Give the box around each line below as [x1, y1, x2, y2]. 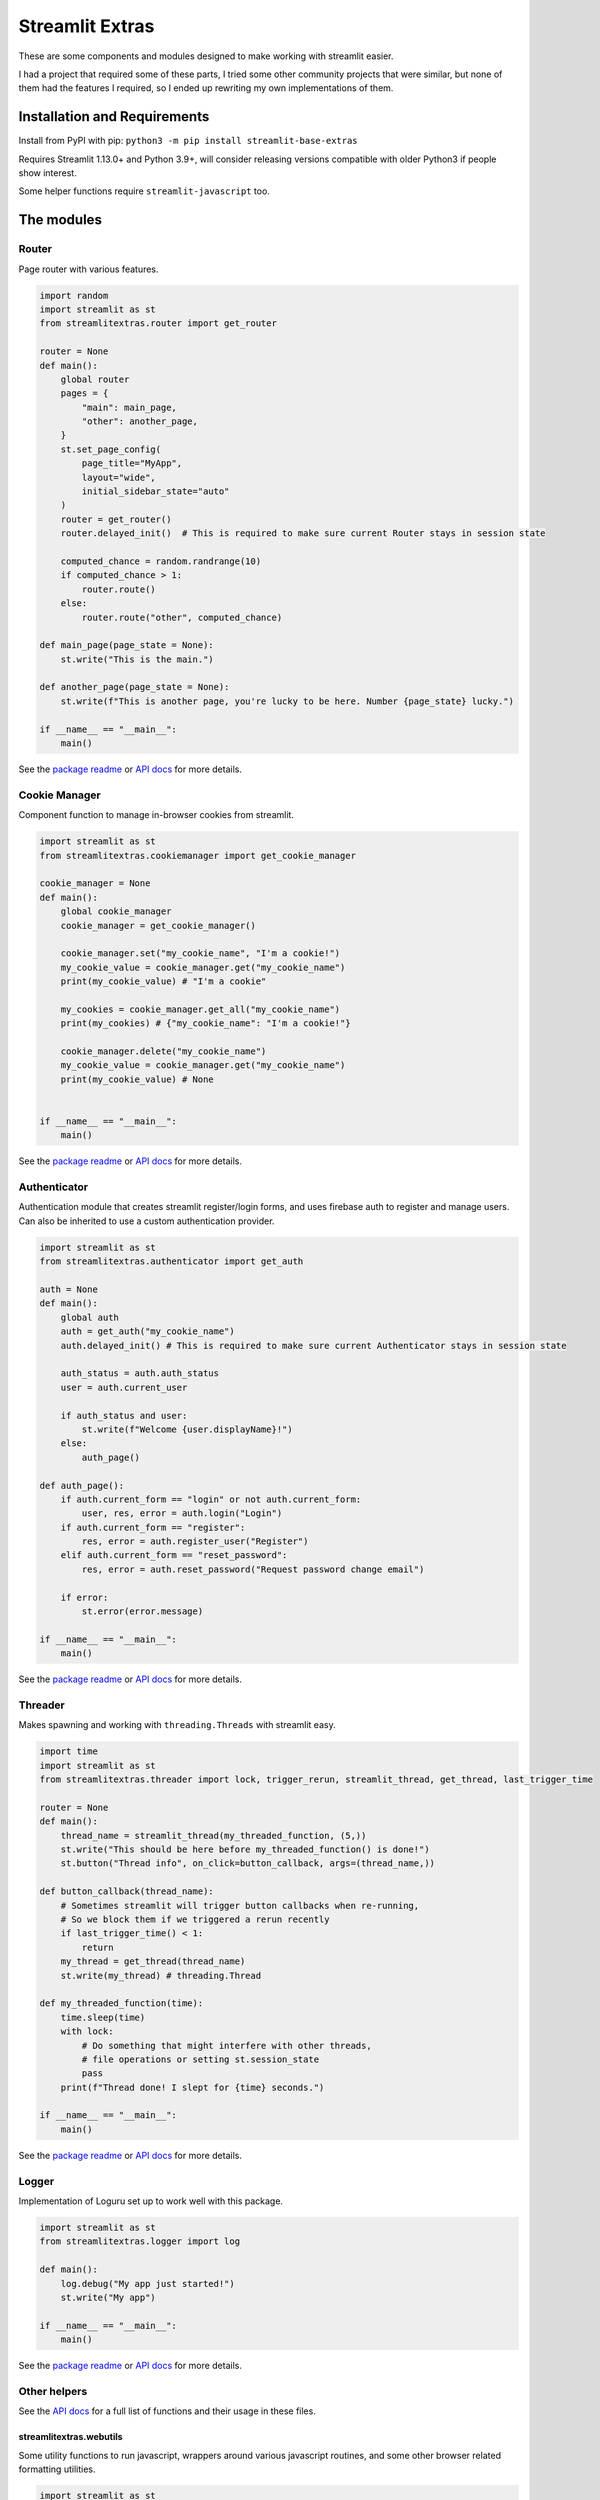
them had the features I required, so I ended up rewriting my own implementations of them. [18, 82, 394, 94]
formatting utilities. [18, 2463, 96, 2475]
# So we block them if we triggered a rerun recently [60, 1913, 330, 1925]
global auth [60, 1311, 120, 1323]
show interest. [18, 167, 77, 179]
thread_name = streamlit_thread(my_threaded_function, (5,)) [60, 1830, 367, 1841]
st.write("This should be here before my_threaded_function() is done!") [60, 1844, 430, 1855]
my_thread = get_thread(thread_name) [60, 1956, 246, 1967]
